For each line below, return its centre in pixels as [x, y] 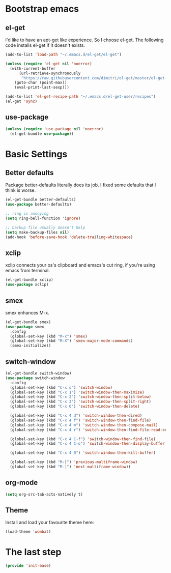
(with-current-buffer [33, 68]
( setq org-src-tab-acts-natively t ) [44, 494]
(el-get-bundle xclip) [29, 280]
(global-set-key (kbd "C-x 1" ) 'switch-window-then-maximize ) [77, 392]
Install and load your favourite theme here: [50, 523]
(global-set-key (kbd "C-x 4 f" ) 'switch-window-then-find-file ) [81, 420]
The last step [33, 552]
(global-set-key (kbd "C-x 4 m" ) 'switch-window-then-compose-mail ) [84, 425]
